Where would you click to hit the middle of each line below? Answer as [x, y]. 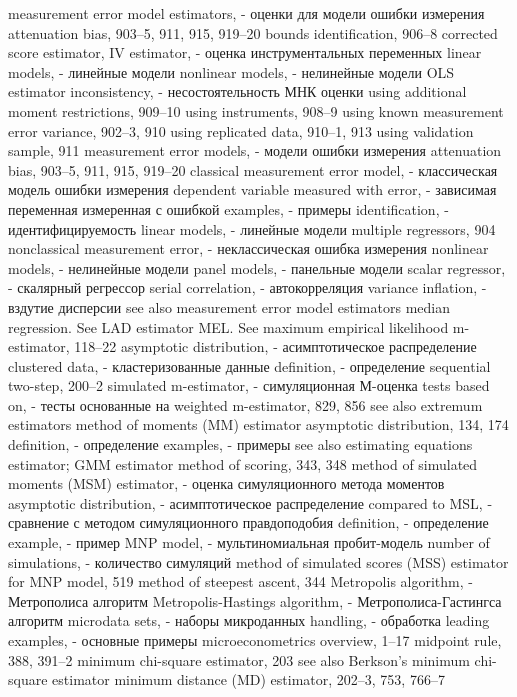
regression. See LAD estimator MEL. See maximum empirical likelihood [228, 326]
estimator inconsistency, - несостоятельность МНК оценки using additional [237, 91]
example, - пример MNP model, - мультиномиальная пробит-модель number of [249, 542]
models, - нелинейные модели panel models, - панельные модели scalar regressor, [257, 267]
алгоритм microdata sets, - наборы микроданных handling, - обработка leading [249, 620]
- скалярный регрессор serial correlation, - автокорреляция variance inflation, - [247, 287]
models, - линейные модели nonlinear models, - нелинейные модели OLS [231, 71]
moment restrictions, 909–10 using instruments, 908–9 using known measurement [256, 110]
